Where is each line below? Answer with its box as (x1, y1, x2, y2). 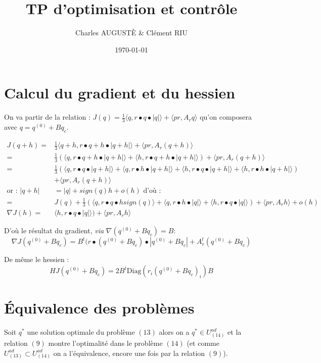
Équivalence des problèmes (4, 297, 195, 318)
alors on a (159, 327, 190, 337)
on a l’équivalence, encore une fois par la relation (53, 347, 205, 358)
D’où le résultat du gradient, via (4, 225, 104, 236)
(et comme (187, 337, 219, 348)
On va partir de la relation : (4, 112, 90, 122)
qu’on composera (200, 112, 252, 122)
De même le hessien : (4, 254, 69, 265)
